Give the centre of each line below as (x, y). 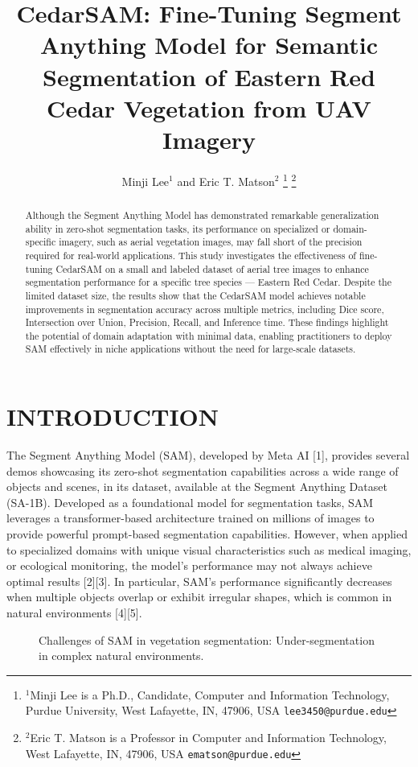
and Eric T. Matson (226, 181)
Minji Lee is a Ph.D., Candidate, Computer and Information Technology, (210, 694)
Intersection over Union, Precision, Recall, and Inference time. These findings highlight (207, 322)
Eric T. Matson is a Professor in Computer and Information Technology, (208, 738)
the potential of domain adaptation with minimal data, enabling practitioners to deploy (209, 335)
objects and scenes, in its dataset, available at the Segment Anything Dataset (197, 487)
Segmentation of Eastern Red (209, 76)
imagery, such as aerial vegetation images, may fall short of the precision (211, 242)
